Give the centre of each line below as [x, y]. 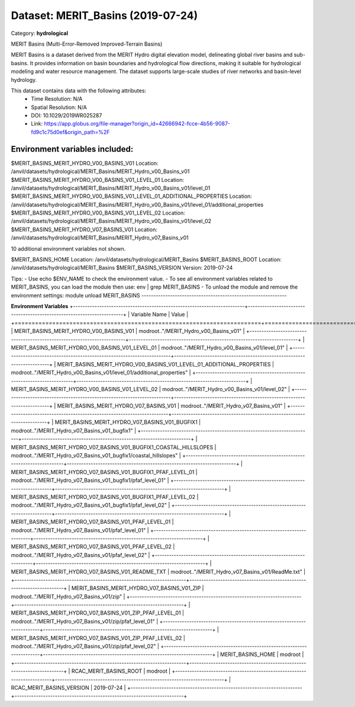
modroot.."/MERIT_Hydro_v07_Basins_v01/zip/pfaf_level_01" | [85, 621]
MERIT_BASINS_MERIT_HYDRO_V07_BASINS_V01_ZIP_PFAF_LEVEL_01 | [98, 613]
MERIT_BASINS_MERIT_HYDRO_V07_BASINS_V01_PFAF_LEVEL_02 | [93, 547]
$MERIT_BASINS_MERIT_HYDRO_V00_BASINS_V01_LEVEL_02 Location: [98, 213]
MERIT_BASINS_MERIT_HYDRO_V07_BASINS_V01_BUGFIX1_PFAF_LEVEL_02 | [105, 497]
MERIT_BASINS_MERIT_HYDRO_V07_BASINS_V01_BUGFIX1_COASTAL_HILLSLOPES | [114, 447]
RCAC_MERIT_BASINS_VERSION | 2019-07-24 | [69, 687]
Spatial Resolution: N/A [59, 107]
